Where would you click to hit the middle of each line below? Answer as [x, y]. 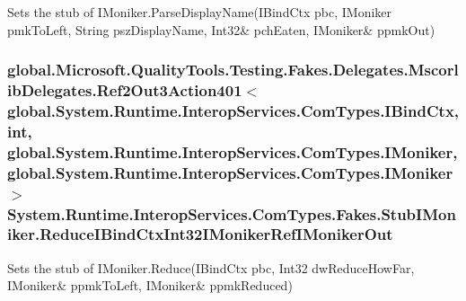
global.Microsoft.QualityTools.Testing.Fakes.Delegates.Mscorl [233, 70]
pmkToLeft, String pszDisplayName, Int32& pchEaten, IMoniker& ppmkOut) [221, 29]
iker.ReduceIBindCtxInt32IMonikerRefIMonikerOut [200, 234]
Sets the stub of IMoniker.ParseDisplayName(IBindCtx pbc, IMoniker [200, 12]
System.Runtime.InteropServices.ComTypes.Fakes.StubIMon [232, 213]
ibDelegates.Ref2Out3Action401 [125, 90]
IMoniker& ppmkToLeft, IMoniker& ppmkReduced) [150, 285]
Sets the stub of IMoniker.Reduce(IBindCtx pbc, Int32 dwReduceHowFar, [211, 267]
